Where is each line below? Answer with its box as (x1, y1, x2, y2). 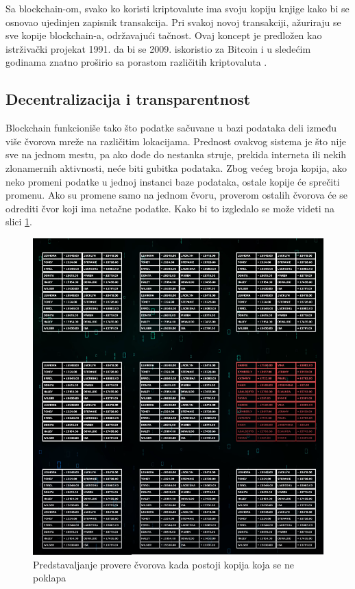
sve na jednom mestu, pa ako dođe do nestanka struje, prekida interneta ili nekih (5, 147, 347, 162)
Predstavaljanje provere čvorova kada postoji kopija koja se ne (33, 557, 294, 571)
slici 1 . (5, 214, 32, 229)
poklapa (33, 571, 66, 585)
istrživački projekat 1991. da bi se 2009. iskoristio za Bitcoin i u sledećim (5, 41, 311, 55)
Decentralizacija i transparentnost (5, 88, 251, 110)
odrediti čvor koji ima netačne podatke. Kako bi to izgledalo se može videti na (5, 201, 335, 215)
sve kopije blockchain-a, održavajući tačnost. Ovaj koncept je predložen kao (5, 28, 322, 42)
